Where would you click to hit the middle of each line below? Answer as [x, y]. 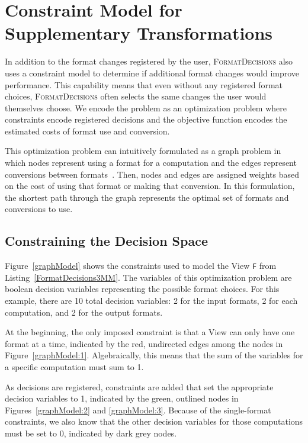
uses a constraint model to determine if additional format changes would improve [152, 73]
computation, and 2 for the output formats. [84, 312]
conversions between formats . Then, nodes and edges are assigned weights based [152, 174]
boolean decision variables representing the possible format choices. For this [142, 289]
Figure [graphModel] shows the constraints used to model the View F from [141, 266]
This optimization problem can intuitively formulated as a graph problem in [143, 151]
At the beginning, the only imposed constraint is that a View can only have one [150, 332]
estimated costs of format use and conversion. [87, 131]
